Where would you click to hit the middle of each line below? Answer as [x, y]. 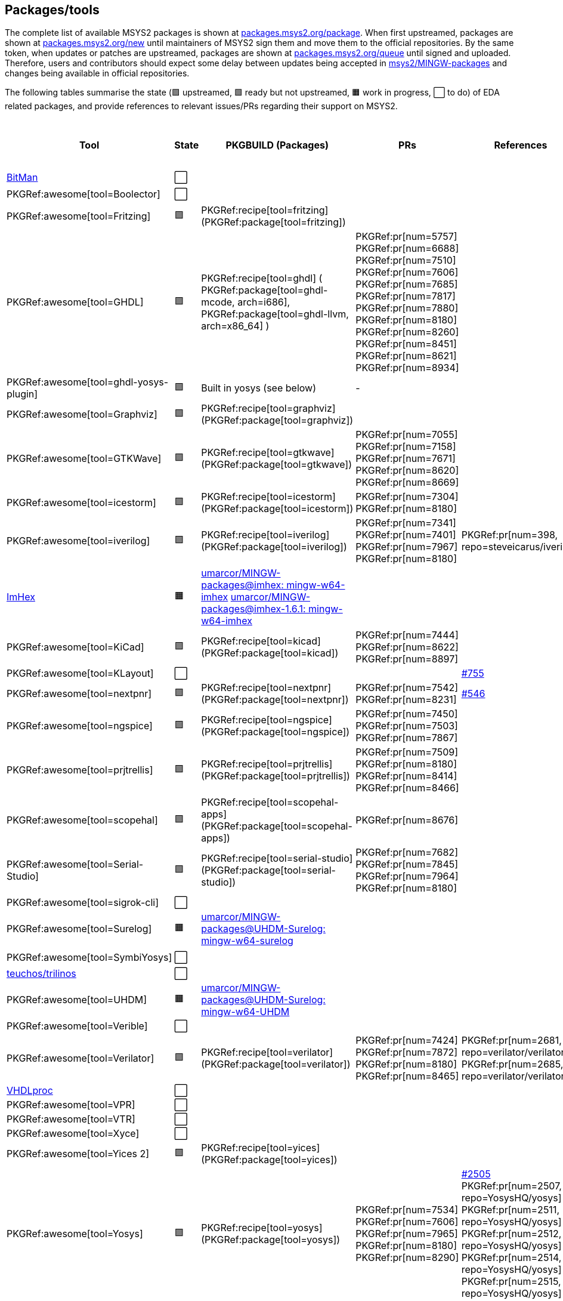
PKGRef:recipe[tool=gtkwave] [268, 453]
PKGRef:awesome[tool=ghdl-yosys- [88, 382]
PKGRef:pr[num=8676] [407, 820]
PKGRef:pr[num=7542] [407, 688]
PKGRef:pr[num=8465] [407, 1076]
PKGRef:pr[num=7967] [407, 547]
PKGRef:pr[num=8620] [407, 471]
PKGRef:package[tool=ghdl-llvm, [275, 314]
